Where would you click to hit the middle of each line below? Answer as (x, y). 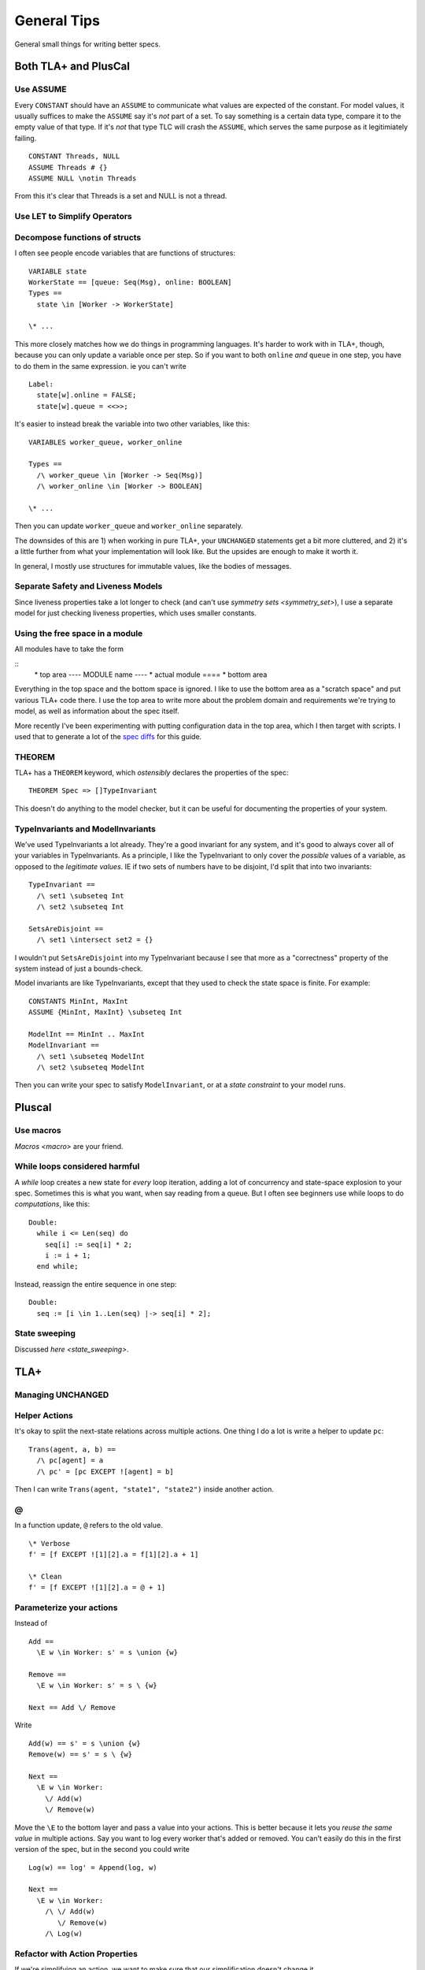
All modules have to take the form (69, 649)
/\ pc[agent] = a (70, 1461)
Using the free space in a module (79, 633)
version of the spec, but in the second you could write (102, 1849)
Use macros (38, 1131)
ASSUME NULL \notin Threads (83, 178)
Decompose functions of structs (78, 237)
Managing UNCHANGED (62, 1395)
